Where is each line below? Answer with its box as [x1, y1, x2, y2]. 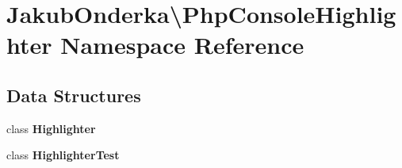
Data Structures [6, 82, 141, 107]
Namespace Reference [60, 29, 304, 61]
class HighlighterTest [6, 147, 120, 163]
